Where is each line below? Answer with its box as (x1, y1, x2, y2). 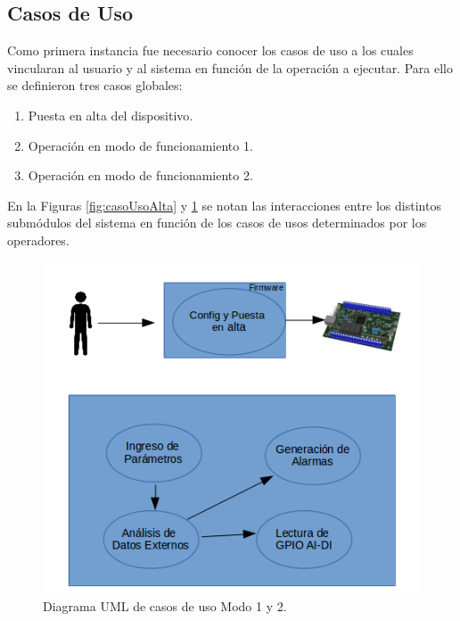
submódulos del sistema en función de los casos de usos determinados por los (7, 213, 427, 232)
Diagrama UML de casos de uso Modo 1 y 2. (43, 596, 287, 615)
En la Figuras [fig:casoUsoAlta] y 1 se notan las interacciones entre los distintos (7, 195, 441, 214)
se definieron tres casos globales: (7, 76, 183, 95)
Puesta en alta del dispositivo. (28, 105, 193, 124)
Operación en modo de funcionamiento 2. (28, 166, 253, 185)
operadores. (7, 230, 70, 249)
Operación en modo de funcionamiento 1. (28, 136, 253, 154)
